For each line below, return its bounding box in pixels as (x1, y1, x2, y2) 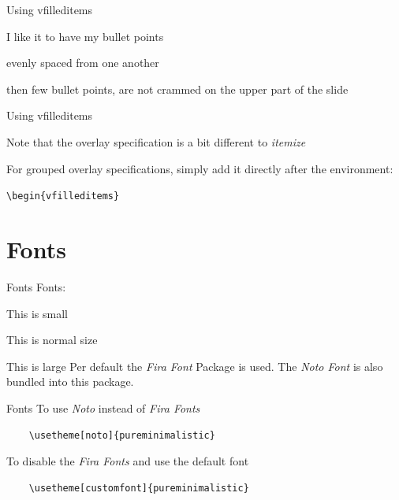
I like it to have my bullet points (6, 28, 164, 44)
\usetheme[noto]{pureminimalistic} (28, 429, 215, 441)
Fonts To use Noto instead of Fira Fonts (6, 399, 200, 416)
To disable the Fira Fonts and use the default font (6, 453, 249, 469)
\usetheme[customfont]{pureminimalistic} (28, 482, 249, 494)
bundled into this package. (6, 373, 134, 390)
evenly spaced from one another (6, 54, 159, 71)
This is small (6, 305, 68, 321)
